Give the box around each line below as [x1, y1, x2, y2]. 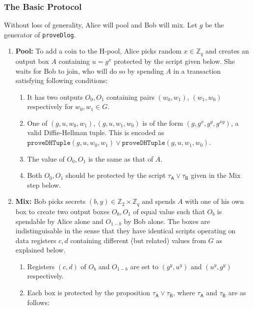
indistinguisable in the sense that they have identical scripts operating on [15, 225, 236, 236]
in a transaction [173, 65, 221, 76]
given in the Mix [191, 170, 241, 180]
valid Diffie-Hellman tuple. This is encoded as [27, 127, 164, 138]
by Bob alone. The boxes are [124, 216, 210, 226]
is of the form [142, 117, 183, 128]
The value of [27, 153, 65, 164]
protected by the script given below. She [114, 56, 235, 66]
